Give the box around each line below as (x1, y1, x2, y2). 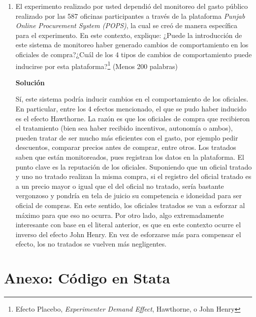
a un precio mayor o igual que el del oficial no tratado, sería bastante (15, 180, 224, 191)
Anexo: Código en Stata (4, 268, 170, 288)
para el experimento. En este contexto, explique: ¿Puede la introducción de (15, 30, 242, 40)
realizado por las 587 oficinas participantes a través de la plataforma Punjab (15, 10, 245, 21)
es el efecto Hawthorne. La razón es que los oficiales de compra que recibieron (15, 113, 250, 123)
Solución (15, 77, 45, 87)
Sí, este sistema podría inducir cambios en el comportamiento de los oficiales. (15, 94, 249, 104)
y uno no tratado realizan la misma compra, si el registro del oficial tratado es (15, 171, 252, 181)
